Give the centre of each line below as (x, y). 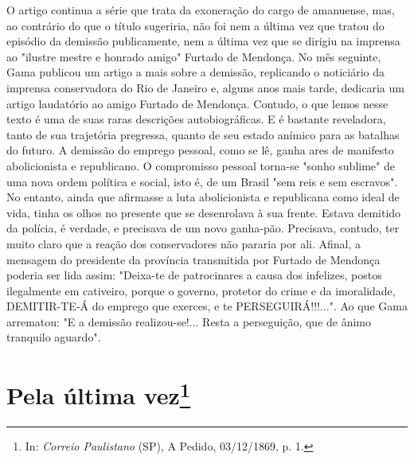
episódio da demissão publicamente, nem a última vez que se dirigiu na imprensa (203, 41)
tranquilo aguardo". (54, 337)
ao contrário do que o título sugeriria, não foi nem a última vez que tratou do (195, 25)
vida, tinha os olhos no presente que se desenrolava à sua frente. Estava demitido (204, 212)
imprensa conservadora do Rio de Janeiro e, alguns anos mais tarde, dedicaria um (205, 87)
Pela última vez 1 (99, 394)
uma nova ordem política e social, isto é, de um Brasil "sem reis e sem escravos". (202, 181)
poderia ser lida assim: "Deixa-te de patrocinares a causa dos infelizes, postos (194, 275)
